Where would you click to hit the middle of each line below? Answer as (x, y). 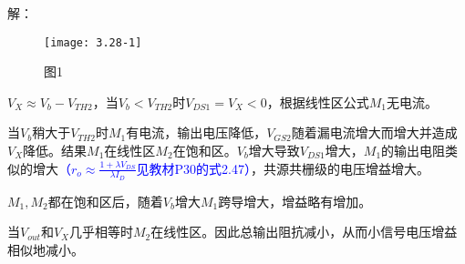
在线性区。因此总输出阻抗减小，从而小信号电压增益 (304, 232)
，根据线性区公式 (318, 102)
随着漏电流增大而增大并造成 (374, 132)
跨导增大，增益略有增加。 (295, 201)
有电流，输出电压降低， (196, 132)
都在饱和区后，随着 (105, 201)
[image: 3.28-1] (93, 42)
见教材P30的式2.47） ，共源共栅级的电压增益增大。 (283, 168)
